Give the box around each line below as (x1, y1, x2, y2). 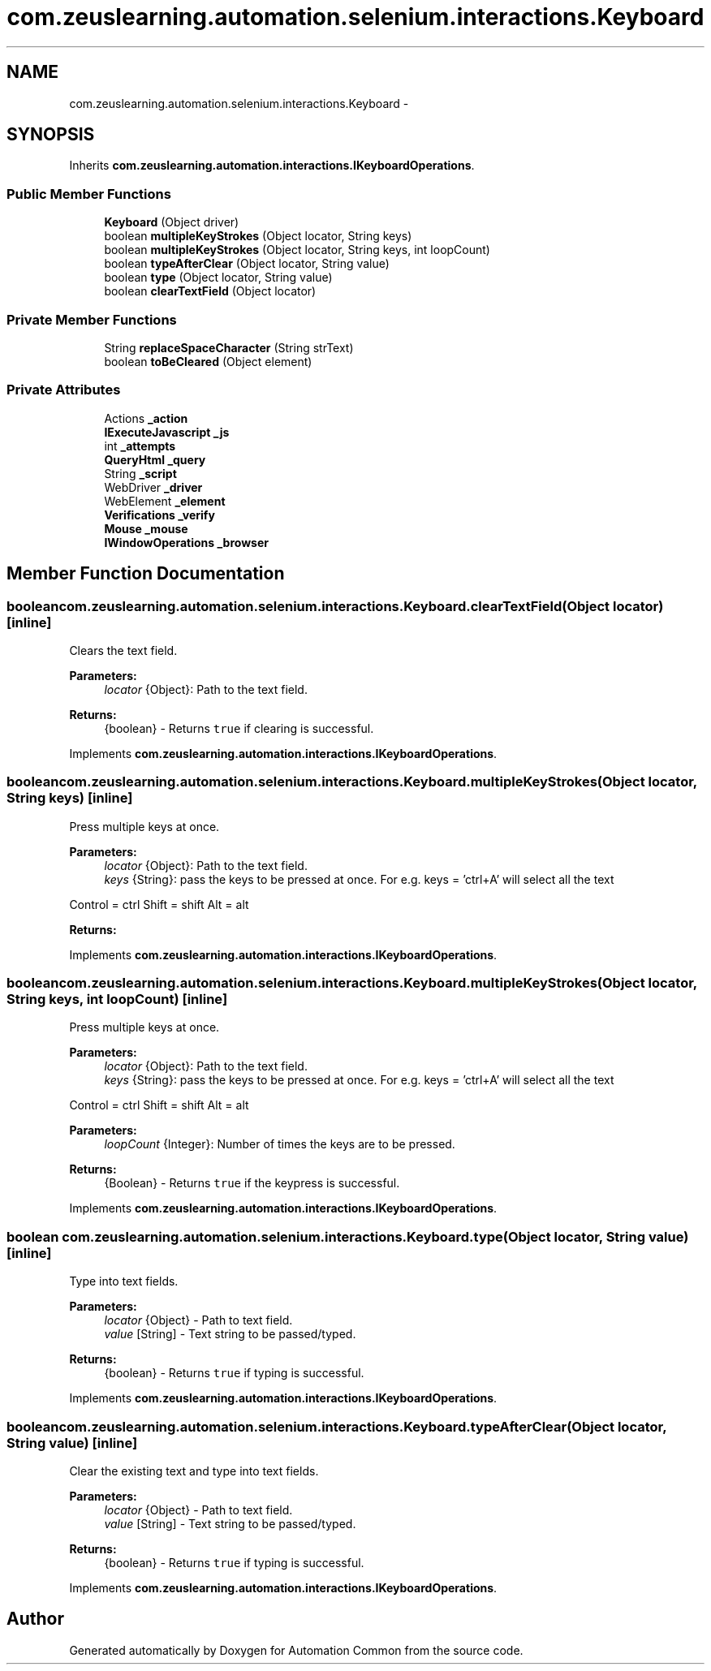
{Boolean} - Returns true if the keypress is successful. (104, 1176, 400, 1191)
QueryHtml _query (104, 452, 206, 467)
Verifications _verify (104, 507, 215, 522)
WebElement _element (104, 493, 226, 508)
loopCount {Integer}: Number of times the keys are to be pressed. (104, 1137, 455, 1152)
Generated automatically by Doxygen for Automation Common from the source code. (69, 1643, 524, 1657)
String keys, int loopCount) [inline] (6, 991, 228, 1008)
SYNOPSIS (6, 124, 95, 145)
